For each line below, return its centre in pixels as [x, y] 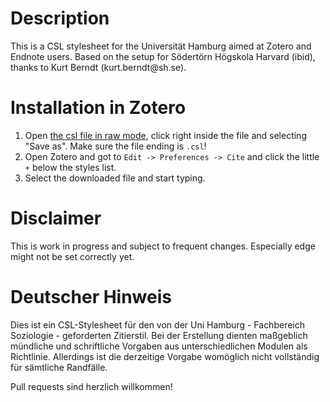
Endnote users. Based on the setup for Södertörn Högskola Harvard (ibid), [163, 56]
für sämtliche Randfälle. [59, 367]
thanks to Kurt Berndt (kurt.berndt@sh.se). [98, 67]
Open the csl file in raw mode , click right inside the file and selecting [165, 135]
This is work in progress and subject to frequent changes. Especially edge [163, 246]
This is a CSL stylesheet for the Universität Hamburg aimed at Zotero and [161, 46]
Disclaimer [56, 218]
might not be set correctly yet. [72, 256]
